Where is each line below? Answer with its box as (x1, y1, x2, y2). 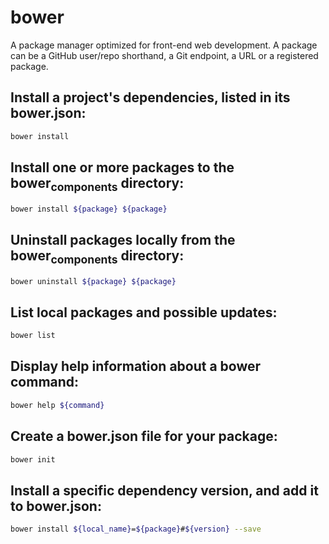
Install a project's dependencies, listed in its (10, 89, 291, 106)
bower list (10, 331, 56, 341)
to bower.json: (10, 497, 102, 515)
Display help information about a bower (10, 358, 262, 375)
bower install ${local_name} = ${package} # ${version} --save (10, 524, 262, 535)
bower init (10, 454, 56, 465)
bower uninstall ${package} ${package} (10, 276, 177, 286)
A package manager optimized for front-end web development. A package (10, 39, 318, 51)
